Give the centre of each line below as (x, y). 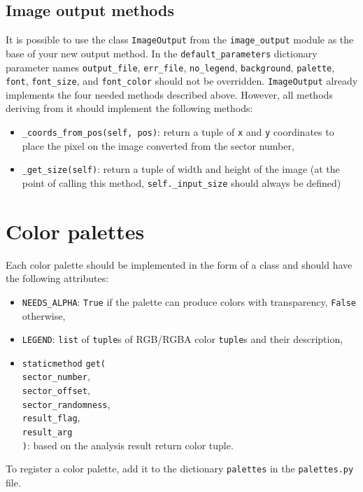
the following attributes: (57, 278)
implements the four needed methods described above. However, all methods (169, 94)
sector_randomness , (66, 403)
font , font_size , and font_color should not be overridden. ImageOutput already (182, 81)
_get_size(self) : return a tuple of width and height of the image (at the (181, 169)
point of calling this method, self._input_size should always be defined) (181, 182)
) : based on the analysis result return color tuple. (128, 445)
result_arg (47, 433)
